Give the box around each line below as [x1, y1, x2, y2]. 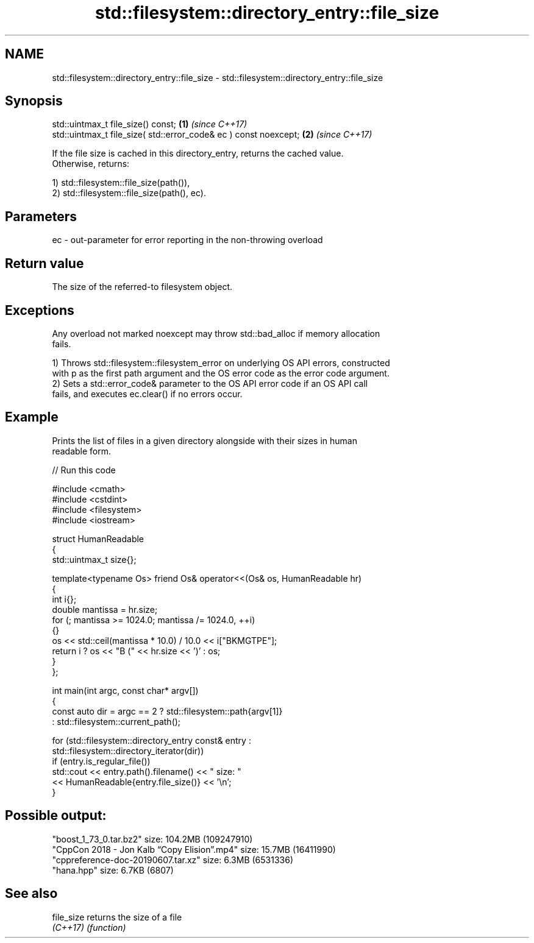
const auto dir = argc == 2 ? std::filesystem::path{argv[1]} [52, 705, 283, 716]
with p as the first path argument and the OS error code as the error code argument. [52, 367, 390, 378]
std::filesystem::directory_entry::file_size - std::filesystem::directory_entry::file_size [52, 72, 383, 83]
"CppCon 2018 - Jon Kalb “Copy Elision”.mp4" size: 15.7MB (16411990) [52, 844, 336, 855]
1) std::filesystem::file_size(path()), [52, 177, 190, 188]
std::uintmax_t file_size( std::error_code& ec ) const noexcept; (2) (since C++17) [52, 129, 372, 140]
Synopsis [5, 93, 63, 109]
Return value [5, 255, 84, 271]
